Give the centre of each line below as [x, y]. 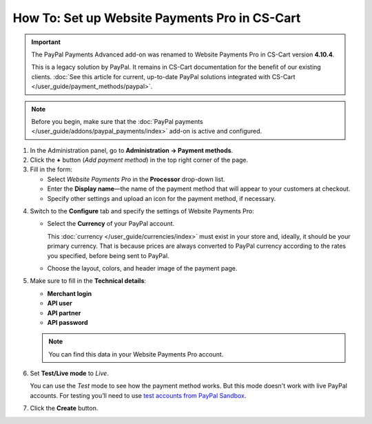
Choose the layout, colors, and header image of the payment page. [142, 268]
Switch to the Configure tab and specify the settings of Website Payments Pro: [142, 211]
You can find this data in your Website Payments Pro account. [136, 354]
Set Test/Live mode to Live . [70, 373]
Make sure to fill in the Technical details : [88, 281]
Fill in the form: [51, 169]
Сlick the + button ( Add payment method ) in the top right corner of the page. [139, 160]
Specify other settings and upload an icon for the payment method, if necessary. [162, 198]
